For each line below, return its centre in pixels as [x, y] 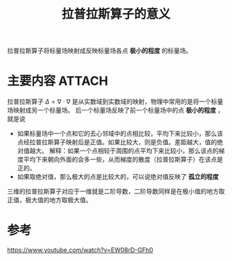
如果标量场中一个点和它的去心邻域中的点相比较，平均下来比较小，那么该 [120, 134]
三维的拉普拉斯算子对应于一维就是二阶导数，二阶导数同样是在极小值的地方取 [116, 191]
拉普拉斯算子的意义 [116, 14]
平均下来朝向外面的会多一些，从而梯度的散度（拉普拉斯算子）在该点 [120, 159]
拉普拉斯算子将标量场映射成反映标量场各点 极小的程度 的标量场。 [99, 51]
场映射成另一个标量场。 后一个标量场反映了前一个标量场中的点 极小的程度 [112, 110]
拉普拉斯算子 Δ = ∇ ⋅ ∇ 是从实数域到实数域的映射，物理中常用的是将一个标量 [115, 101]
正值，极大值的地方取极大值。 [49, 200]
